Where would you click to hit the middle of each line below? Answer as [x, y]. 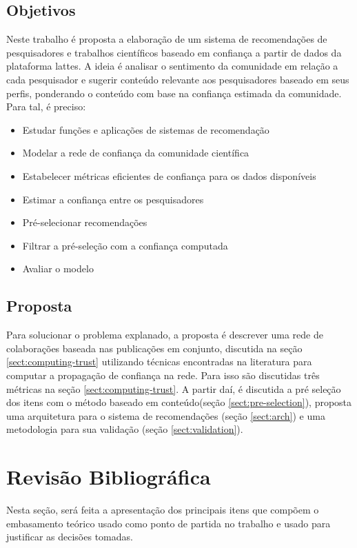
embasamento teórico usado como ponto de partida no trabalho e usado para [169, 523]
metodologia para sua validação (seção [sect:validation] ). [125, 429]
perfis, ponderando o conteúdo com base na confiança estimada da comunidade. [174, 93]
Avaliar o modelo [58, 268]
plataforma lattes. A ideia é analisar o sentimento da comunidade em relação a [172, 66]
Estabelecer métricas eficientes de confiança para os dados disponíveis [169, 175]
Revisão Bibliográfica [109, 477]
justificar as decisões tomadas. [70, 537]
